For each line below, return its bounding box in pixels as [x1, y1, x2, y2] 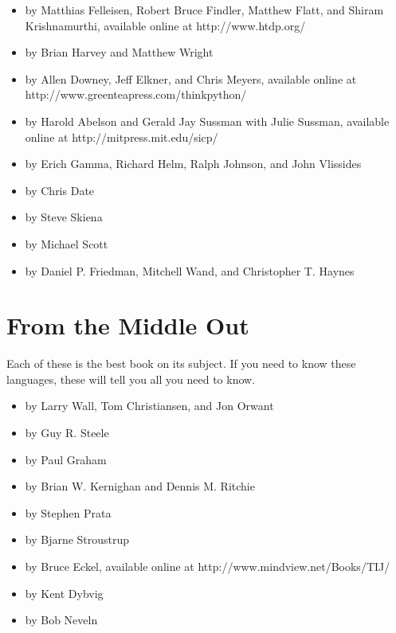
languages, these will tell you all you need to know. [6, 370, 256, 387]
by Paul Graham [25, 451, 107, 467]
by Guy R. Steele [25, 424, 109, 441]
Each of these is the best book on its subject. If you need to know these [6, 355, 356, 372]
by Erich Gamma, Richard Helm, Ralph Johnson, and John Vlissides [25, 155, 362, 172]
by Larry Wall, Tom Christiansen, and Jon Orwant [25, 397, 274, 414]
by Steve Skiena [25, 209, 103, 225]
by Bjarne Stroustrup [25, 531, 130, 548]
